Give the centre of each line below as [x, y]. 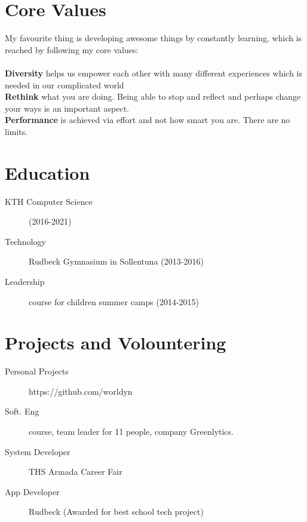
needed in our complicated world [65, 85]
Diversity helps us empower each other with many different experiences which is [154, 73]
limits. [16, 131]
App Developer [32, 491]
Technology [25, 241]
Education [47, 172]
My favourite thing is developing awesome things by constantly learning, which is [153, 38]
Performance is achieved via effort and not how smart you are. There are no [148, 120]
